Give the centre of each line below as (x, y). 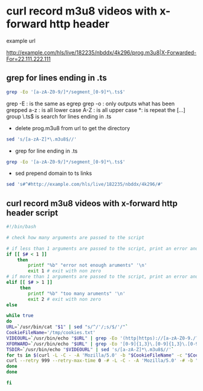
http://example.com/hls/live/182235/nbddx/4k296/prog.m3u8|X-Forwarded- (101, 52)
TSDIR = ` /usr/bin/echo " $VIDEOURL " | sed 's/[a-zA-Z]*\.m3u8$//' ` (90, 349)
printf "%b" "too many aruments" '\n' (77, 294)
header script (32, 213)
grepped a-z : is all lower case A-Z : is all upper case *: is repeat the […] (96, 110)
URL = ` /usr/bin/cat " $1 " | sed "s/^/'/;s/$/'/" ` (67, 327)
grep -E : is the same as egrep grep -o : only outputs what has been (91, 103)
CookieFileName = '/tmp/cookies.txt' (51, 333)
